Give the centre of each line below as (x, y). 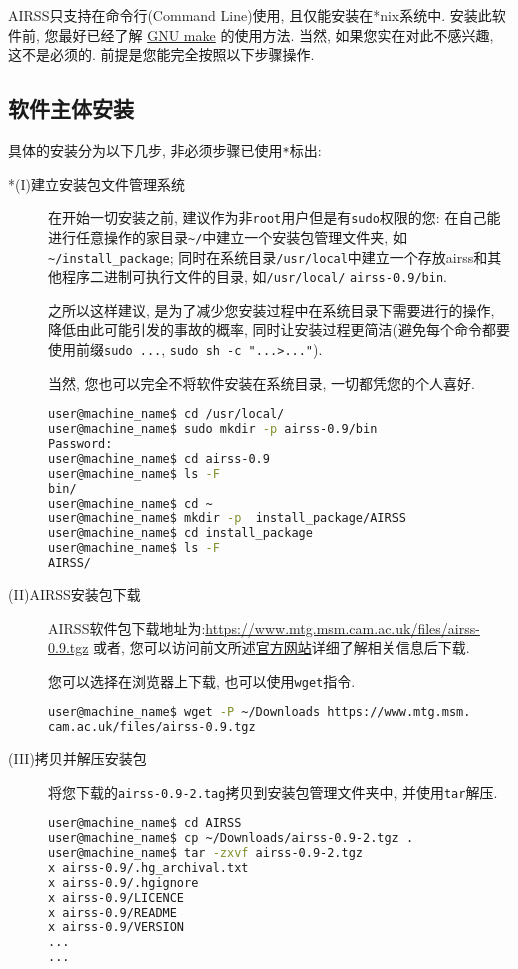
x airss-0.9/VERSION (116, 927)
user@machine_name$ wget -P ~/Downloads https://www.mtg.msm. (259, 712)
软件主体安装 (71, 108)
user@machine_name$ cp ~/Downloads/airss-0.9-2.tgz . (231, 838)
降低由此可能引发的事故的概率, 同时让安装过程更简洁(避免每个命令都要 (279, 329)
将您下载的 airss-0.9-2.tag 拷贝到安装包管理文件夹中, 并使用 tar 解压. (273, 791)
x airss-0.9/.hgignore (123, 882)
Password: (80, 444)
